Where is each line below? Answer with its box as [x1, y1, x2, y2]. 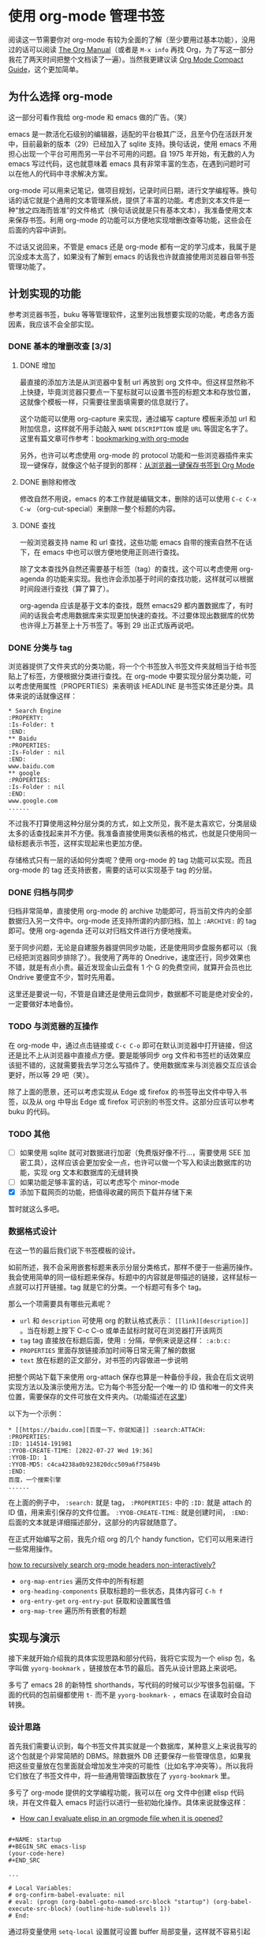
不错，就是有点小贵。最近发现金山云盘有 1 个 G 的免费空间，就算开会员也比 [8, 962, 252, 973]
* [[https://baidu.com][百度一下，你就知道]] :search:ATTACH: [8, 1426, 207, 1434]
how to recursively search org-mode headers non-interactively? [8, 1559, 216, 1570]
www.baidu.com [8, 762, 55, 771]
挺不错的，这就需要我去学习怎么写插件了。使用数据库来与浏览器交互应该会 [14, 1060, 257, 1070]
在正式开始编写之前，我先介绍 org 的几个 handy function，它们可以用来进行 [8, 1534, 254, 1543]
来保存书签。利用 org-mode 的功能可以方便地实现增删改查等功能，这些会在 [8, 215, 252, 225]
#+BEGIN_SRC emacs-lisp [8, 1842, 87, 1850]
